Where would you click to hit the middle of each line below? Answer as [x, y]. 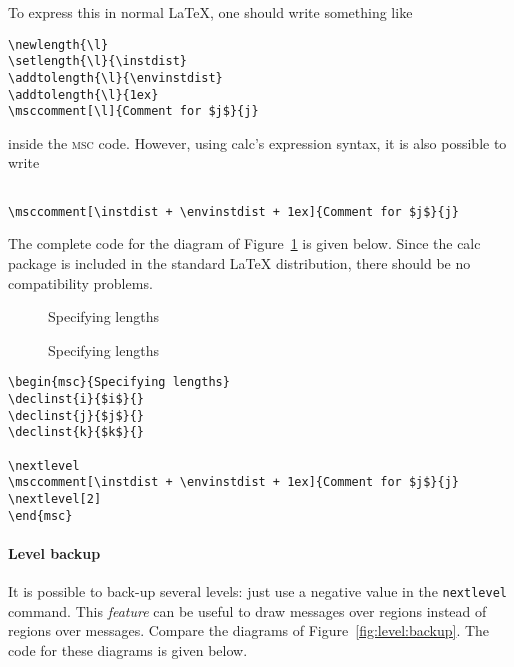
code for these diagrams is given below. [128, 649]
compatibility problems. [80, 282]
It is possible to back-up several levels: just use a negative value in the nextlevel [257, 591]
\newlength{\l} [58, 44]
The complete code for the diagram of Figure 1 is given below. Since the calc [244, 243]
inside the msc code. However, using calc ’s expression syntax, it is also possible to [257, 142]
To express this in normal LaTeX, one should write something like [210, 12]
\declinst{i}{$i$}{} [76, 399]
